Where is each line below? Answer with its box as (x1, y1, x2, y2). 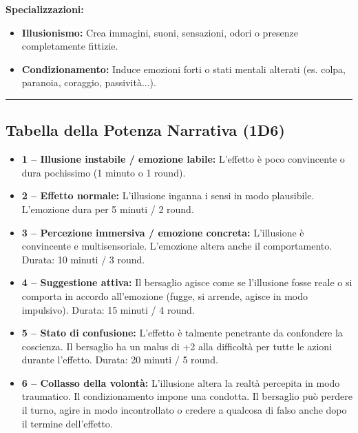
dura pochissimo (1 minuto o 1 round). (21, 165, 186, 179)
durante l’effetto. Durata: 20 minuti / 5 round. (21, 352, 218, 367)
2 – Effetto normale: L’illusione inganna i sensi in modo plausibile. (21, 188, 315, 203)
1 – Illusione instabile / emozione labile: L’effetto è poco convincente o (21, 152, 345, 166)
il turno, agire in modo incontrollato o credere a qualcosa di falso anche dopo (21, 403, 347, 417)
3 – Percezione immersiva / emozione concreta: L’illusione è (21, 225, 304, 239)
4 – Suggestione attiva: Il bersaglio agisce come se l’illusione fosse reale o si (21, 275, 352, 290)
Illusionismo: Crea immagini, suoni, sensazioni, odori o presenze (21, 25, 299, 39)
